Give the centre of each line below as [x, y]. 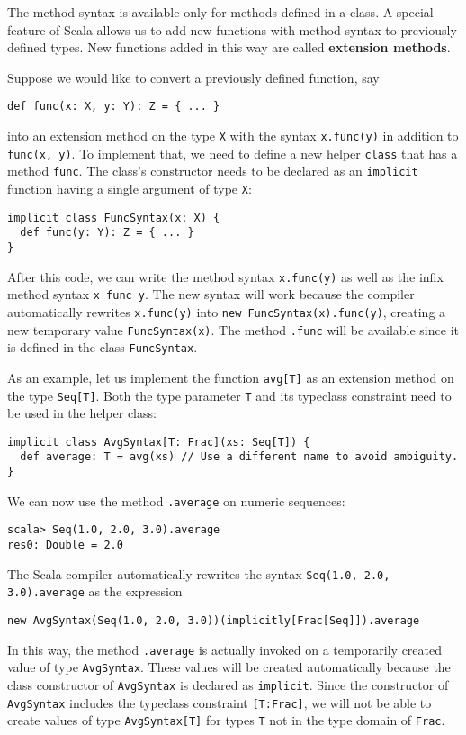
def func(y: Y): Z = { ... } [107, 233]
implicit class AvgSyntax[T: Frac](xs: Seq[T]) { [159, 442]
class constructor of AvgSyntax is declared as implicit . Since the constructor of [228, 685]
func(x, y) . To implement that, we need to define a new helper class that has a [233, 153]
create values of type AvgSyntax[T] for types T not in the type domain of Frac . [226, 720]
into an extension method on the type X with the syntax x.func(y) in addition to [233, 136]
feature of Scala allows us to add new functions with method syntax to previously [232, 29]
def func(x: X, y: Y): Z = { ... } [114, 107]
